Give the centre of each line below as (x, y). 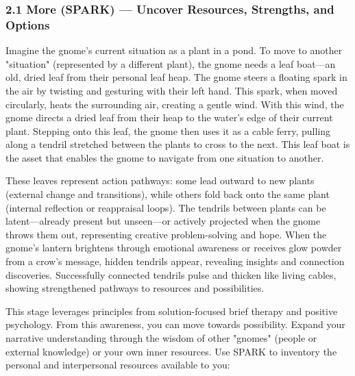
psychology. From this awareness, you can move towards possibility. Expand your (175, 324)
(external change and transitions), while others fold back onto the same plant (168, 194)
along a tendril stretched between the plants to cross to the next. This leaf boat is (178, 144)
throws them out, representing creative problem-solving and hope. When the (166, 234)
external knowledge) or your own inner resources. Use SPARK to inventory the (171, 351)
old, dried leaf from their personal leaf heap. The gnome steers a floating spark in (176, 77)
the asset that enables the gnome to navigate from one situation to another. (165, 157)
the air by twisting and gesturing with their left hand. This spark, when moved (172, 90)
